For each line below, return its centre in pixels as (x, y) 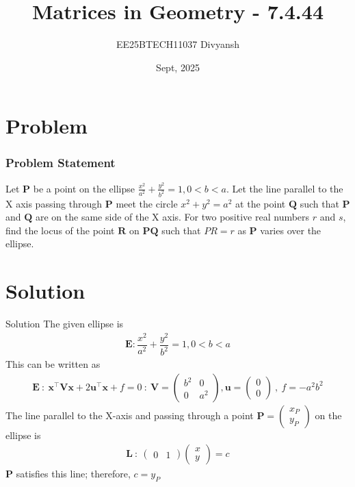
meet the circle (147, 203)
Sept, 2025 (178, 67)
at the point (261, 203)
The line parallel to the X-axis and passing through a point (130, 415)
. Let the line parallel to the (285, 188)
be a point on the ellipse (84, 188)
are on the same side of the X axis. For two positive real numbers (173, 217)
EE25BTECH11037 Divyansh (178, 44)
